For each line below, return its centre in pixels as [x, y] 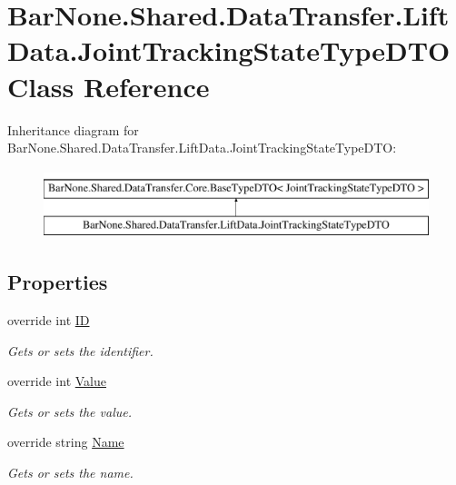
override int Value [57, 381]
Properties [58, 282]
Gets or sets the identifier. [80, 350]
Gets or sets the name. [70, 473]
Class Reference [109, 86]
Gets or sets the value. [69, 411]
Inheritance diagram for [73, 129]
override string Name [66, 442]
